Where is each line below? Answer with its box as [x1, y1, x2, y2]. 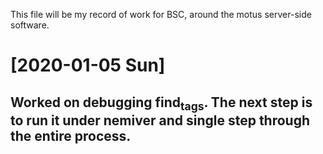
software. [10, 19, 50, 31]
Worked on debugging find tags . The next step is [10, 94, 313, 113]
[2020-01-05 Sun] [10, 54, 166, 77]
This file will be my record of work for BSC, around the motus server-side [10, 9, 312, 20]
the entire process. [10, 127, 132, 144]
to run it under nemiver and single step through [10, 112, 311, 129]
